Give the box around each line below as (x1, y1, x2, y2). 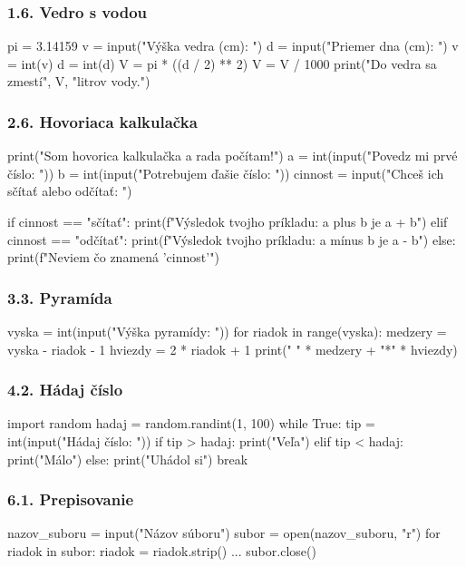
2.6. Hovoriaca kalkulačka (7, 110, 198, 132)
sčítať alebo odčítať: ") (7, 181, 132, 200)
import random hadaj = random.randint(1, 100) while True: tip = (7, 414, 375, 433)
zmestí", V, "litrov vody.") (7, 72, 150, 91)
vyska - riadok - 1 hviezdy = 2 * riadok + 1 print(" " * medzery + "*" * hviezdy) (7, 339, 458, 358)
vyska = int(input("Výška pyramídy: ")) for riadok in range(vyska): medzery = (7, 322, 447, 340)
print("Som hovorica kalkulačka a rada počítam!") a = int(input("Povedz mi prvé (7, 146, 458, 165)
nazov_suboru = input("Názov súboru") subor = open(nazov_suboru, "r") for (7, 523, 441, 543)
